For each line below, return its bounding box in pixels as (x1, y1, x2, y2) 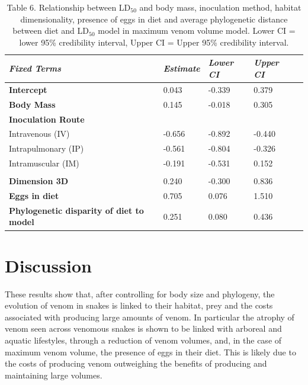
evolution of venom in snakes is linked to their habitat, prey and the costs (5, 299, 273, 312)
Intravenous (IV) (9, 127, 70, 140)
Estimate (163, 62, 200, 75)
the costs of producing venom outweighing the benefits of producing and (5, 357, 267, 370)
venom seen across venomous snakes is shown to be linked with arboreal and (5, 322, 282, 335)
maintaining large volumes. (5, 368, 102, 381)
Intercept (9, 83, 47, 95)
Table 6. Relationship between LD (7, 1, 131, 13)
